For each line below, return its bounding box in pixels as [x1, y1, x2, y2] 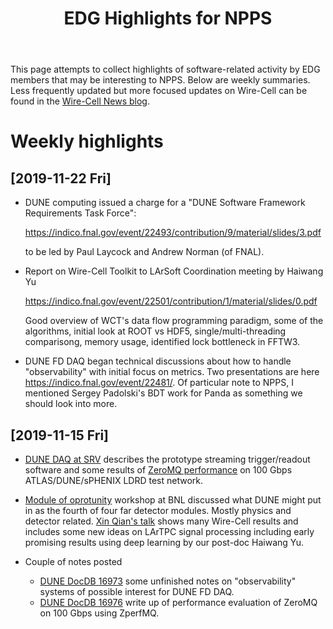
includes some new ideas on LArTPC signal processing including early [24, 526, 315, 537]
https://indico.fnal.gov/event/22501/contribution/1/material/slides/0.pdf [24, 295, 318, 307]
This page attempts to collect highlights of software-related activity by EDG [10, 63, 321, 76]
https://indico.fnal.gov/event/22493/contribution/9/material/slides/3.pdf [24, 227, 322, 239]
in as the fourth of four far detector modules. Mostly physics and [24, 505, 292, 516]
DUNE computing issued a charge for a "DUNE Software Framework [24, 197, 306, 209]
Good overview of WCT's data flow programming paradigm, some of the [24, 315, 324, 327]
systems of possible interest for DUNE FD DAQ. [39, 586, 235, 597]
